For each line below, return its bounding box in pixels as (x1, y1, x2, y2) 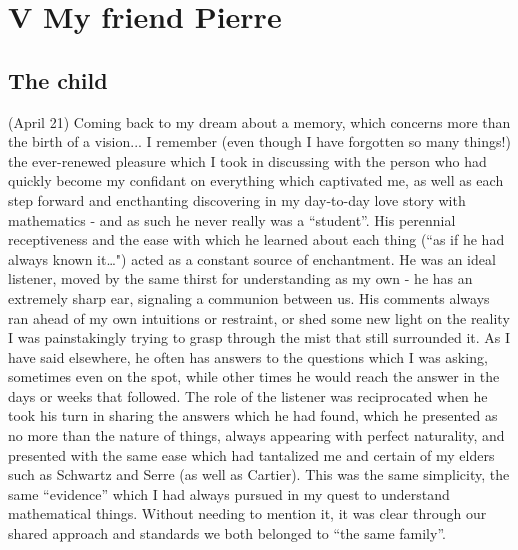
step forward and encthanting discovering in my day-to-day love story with (8, 189, 466, 210)
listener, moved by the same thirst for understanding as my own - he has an (8, 268, 473, 289)
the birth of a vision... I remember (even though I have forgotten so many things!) (8, 131, 511, 152)
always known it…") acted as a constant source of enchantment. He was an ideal (8, 248, 496, 269)
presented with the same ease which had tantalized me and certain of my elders (8, 444, 495, 465)
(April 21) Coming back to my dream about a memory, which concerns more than (8, 111, 511, 132)
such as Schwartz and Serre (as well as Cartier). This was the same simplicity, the (8, 464, 510, 485)
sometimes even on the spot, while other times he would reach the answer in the (8, 366, 500, 387)
